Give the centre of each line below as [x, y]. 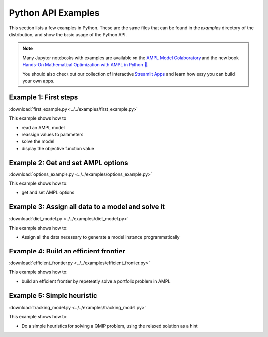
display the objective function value [58, 148]
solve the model [38, 141]
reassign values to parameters [53, 134]
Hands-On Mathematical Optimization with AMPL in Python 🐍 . [86, 65]
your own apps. [38, 81]
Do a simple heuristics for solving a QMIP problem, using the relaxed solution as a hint [110, 326]
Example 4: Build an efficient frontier [67, 251]
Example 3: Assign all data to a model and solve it [87, 207]
